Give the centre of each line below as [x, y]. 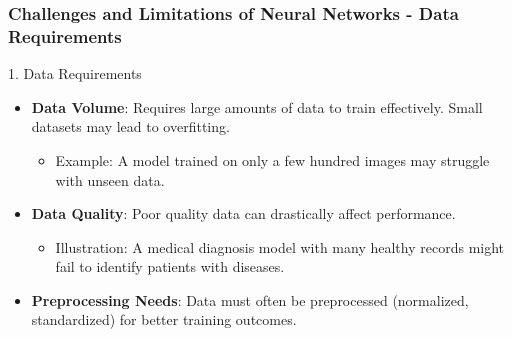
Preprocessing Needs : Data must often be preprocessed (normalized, [250, 299]
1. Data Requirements [75, 73]
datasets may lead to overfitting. [130, 126]
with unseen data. [110, 179]
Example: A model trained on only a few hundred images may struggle [272, 159]
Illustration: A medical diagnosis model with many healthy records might [280, 246]
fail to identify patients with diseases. [170, 266]
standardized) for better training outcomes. [164, 319]
